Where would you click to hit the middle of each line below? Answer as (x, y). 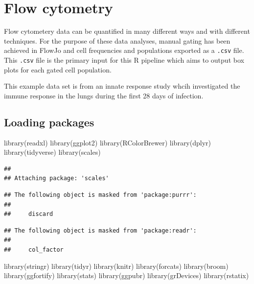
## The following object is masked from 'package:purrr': (100, 195)
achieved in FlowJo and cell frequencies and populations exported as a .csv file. (124, 50)
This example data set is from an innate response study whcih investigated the (122, 86)
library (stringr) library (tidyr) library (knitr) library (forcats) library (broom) (116, 266)
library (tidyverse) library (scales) (52, 152)
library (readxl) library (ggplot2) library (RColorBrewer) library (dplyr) (107, 142)
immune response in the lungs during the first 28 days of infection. (104, 95)
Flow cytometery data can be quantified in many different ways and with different (127, 31)
